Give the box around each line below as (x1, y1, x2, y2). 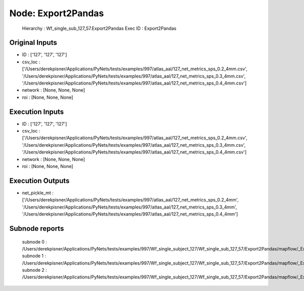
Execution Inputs (9, 107, 64, 116)
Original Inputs (9, 38, 57, 47)
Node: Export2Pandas (9, 8, 104, 19)
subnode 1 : (22, 253, 47, 259)
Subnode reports (9, 224, 64, 233)
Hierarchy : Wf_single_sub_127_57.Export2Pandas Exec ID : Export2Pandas (22, 25, 177, 31)
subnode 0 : (22, 238, 48, 245)
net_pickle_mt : (22, 190, 54, 196)
